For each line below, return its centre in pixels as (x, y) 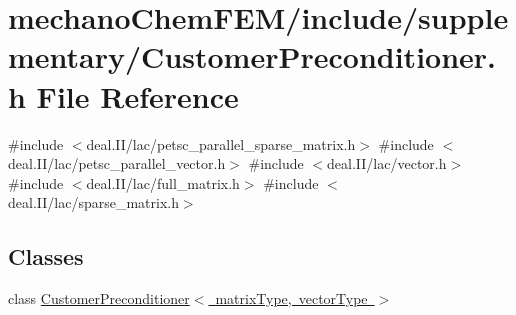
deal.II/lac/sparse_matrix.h (93, 202)
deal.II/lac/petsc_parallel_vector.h (117, 163)
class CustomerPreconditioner (99, 298)
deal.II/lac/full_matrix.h (163, 182)
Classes (46, 256)
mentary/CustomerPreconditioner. (252, 56)
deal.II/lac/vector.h (387, 163)
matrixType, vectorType (291, 298)
